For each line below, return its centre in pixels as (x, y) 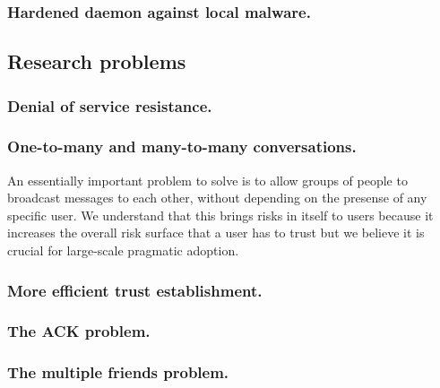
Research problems (97, 61)
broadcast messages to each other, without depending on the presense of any (217, 198)
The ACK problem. (79, 331)
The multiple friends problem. (118, 372)
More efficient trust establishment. (135, 290)
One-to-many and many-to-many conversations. (182, 147)
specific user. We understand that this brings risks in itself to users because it (220, 215)
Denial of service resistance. (110, 105)
